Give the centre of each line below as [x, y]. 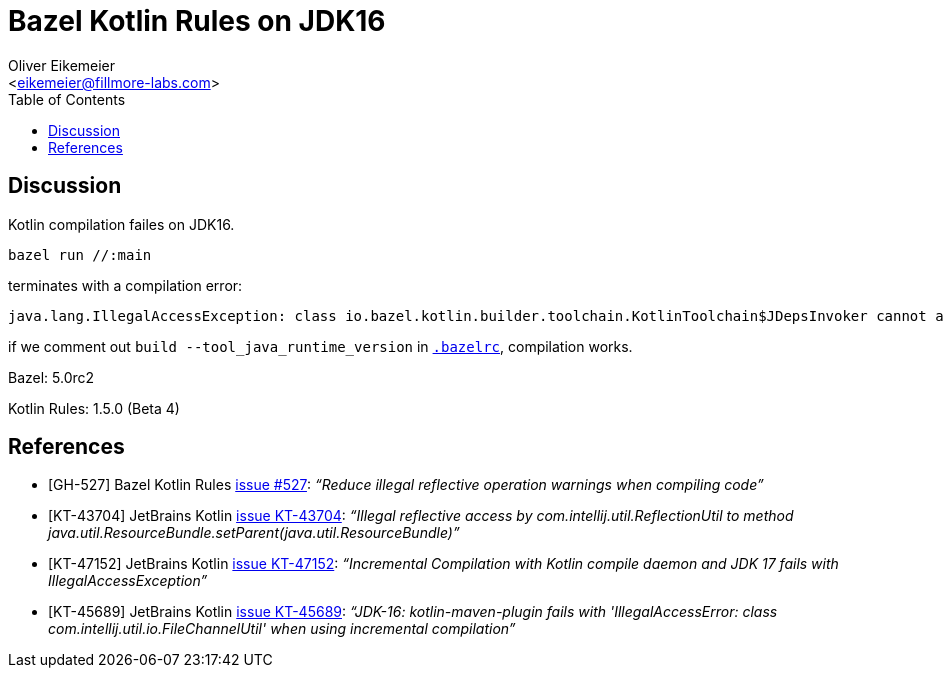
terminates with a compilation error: [125, 285]
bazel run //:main [80, 254]
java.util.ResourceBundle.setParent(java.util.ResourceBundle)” [254, 533]
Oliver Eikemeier [62, 65]
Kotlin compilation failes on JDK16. [121, 224]
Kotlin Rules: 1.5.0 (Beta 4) [94, 408]
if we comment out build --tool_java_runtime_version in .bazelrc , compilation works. [320, 346]
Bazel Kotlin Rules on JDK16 [197, 21]
